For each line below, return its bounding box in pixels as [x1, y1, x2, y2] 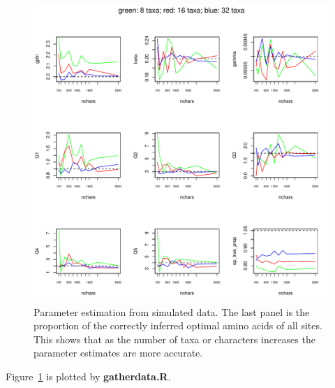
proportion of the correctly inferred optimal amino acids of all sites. [33, 318, 322, 333]
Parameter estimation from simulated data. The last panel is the [33, 304, 310, 319]
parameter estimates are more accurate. [33, 345, 203, 360]
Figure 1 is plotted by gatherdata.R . [6, 368, 171, 383]
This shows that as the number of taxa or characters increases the [33, 331, 315, 346]
